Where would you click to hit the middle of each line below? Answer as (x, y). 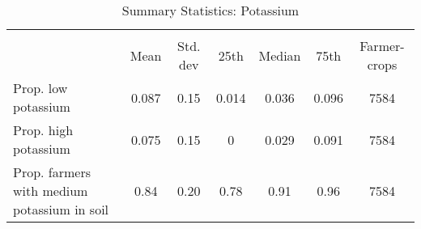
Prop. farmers (52, 172)
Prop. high (43, 130)
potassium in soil (61, 209)
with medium (51, 191)
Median (280, 55)
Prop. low (40, 88)
